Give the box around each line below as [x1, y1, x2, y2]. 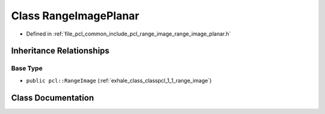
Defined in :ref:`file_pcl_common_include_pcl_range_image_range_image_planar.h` [26, 30, 231, 37]
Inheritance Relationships [11, 46, 110, 56]
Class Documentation [11, 92, 94, 103]
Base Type [11, 64, 43, 72]
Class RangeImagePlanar [11, 9, 140, 22]
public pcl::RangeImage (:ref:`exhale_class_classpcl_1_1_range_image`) [26, 77, 212, 84]
